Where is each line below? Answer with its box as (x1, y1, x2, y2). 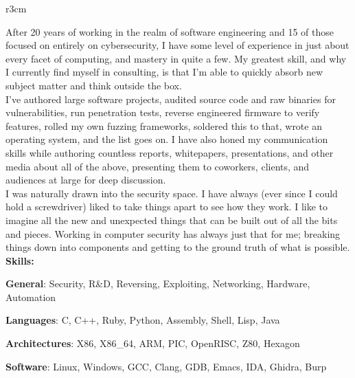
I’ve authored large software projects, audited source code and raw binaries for (5, 91, 336, 106)
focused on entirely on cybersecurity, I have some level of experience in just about (5, 38, 350, 52)
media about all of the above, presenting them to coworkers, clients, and (5, 159, 310, 173)
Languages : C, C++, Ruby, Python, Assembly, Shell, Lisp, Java (5, 313, 280, 327)
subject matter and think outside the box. (5, 78, 182, 92)
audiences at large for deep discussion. (5, 173, 166, 187)
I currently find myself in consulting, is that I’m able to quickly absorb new (5, 65, 323, 79)
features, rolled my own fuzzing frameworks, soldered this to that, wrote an (5, 118, 322, 133)
